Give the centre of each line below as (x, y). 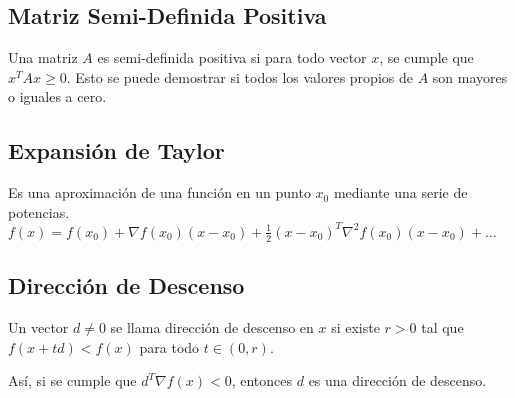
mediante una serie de (400, 192)
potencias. (39, 211)
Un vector (38, 326)
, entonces (262, 380)
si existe (355, 326)
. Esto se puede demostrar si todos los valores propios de (239, 76)
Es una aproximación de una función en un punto (159, 192)
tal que (442, 326)
